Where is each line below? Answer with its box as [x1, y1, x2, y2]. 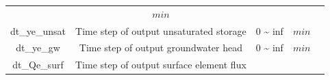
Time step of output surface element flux [75, 57, 246, 72]
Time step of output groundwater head [79, 40, 242, 55]
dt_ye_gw [16, 40, 60, 55]
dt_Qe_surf [12, 57, 64, 72]
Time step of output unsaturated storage [75, 23, 246, 38]
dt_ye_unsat [10, 23, 66, 38]
